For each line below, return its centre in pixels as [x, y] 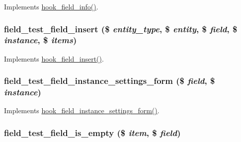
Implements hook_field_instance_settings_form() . [82, 110]
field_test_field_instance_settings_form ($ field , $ [110, 81]
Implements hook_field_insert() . [54, 58]
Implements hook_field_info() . [51, 6]
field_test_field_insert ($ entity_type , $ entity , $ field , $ [121, 29]
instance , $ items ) [40, 40]
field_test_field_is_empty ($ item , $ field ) [92, 132]
